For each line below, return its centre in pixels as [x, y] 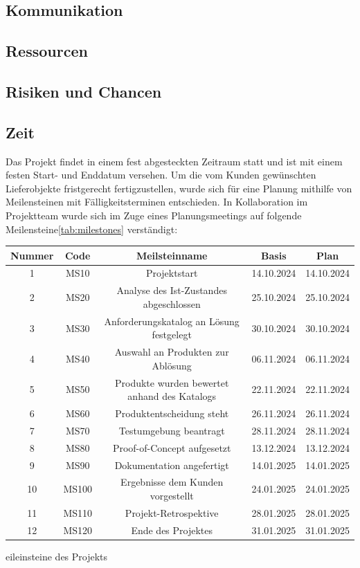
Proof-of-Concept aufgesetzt [172, 447]
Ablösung [172, 365]
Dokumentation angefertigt [172, 465]
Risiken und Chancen [84, 91]
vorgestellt [172, 496]
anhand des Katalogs [172, 396]
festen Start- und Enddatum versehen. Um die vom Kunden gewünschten [161, 175]
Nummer [32, 255]
